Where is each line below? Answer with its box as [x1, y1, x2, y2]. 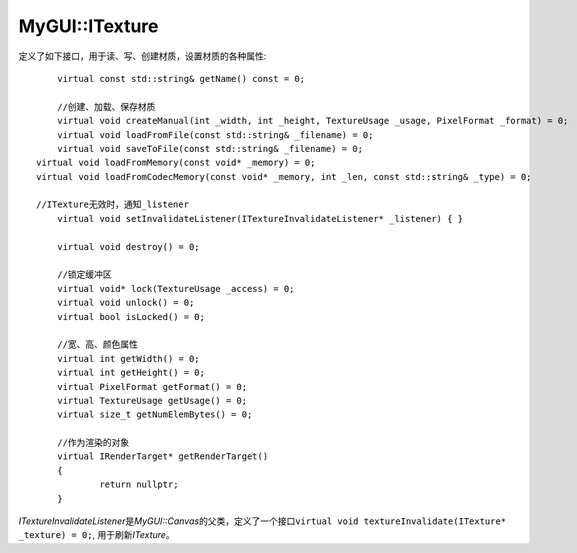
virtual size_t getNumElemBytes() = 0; [56, 409, 253, 420]
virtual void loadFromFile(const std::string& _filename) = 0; [56, 129, 374, 140]
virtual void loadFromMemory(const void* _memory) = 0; [36, 157, 316, 169]
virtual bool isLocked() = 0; [56, 311, 205, 322]
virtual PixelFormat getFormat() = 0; [56, 381, 248, 392]
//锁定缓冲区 [56, 269, 112, 280]
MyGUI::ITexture [18, 15, 159, 37]
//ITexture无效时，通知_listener [36, 199, 190, 210]
